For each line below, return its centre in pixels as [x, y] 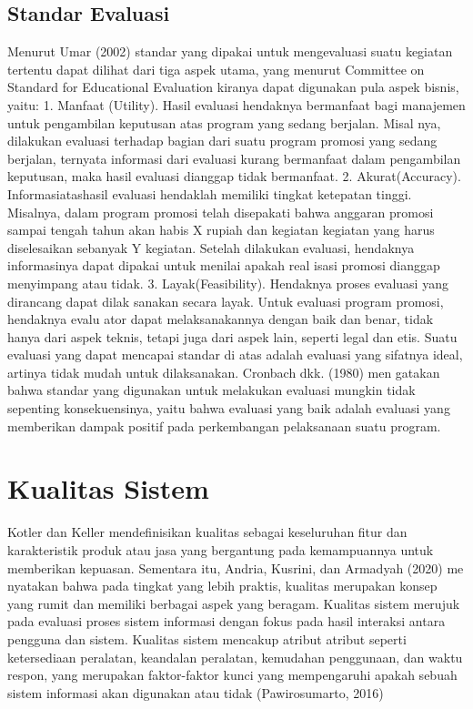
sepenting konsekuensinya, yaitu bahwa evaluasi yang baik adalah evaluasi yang [229, 408]
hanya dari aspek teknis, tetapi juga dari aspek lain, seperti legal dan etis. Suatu [232, 336]
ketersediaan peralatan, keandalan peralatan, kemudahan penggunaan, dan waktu [235, 657]
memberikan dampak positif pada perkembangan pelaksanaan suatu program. [224, 425]
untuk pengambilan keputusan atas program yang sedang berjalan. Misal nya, [224, 122]
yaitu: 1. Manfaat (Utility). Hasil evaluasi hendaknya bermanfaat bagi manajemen [236, 104]
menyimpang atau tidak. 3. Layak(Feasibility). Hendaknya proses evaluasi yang [228, 283]
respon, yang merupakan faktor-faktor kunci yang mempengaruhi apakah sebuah [232, 675]
